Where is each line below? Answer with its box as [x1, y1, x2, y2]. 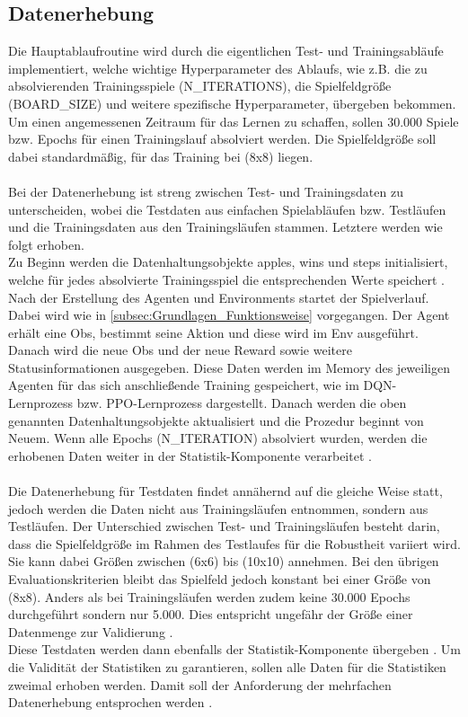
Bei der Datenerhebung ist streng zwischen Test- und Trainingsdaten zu [8, 181, 403, 200]
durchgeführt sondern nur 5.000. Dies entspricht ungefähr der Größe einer [8, 605, 413, 624]
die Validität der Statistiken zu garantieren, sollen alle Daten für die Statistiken [8, 657, 446, 676]
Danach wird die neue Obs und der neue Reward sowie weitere [8, 341, 352, 359]
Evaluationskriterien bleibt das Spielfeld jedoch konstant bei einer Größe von [8, 570, 431, 589]
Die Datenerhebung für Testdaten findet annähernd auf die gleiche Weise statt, [8, 482, 443, 500]
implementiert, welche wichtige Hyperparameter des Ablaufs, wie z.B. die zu [8, 58, 428, 77]
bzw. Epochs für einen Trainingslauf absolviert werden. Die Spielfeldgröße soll [8, 129, 437, 148]
